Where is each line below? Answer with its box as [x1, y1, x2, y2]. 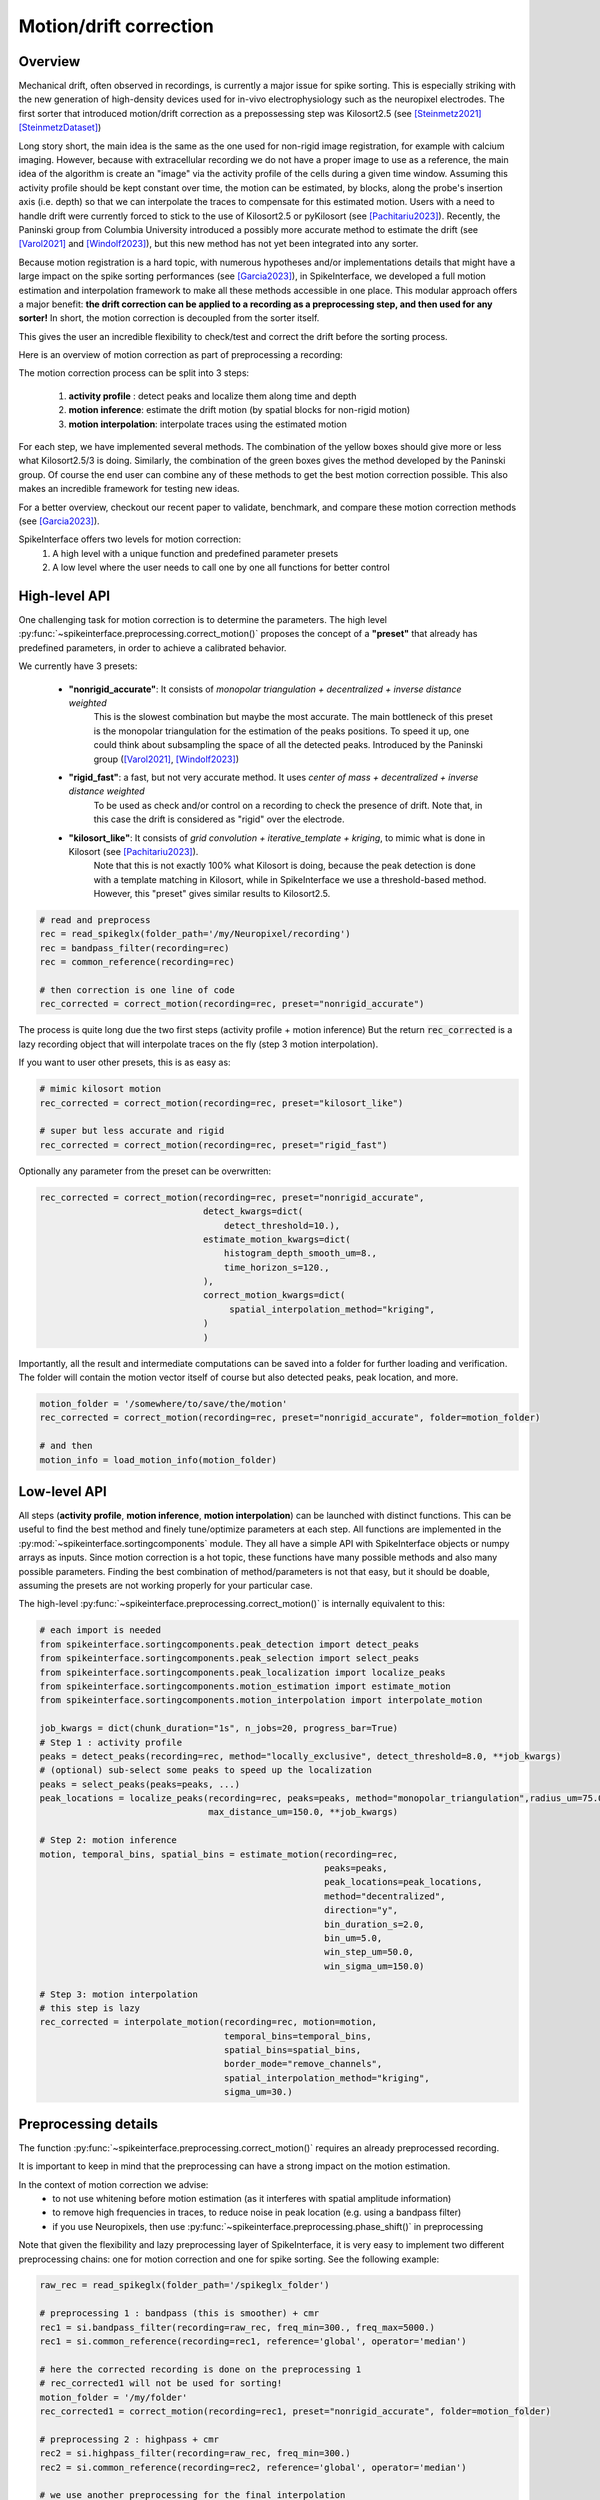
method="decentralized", [323, 1890, 446, 1902]
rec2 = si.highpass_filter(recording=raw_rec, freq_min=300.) [39, 2448, 351, 2459]
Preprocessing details [18, 2115, 159, 2132]
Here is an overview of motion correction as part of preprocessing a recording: [18, 349, 344, 361]
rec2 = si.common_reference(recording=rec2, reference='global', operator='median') [39, 2461, 467, 2473]
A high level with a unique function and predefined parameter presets [52, 547, 339, 559]
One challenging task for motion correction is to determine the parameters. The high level [18, 614, 387, 626]
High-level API [18, 587, 110, 604]
